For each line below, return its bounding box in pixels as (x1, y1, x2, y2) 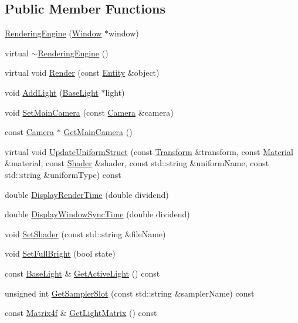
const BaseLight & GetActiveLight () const (5, 267, 160, 279)
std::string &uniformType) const (5, 168, 121, 180)
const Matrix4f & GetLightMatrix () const (5, 307, 157, 319)
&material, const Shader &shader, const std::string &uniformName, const (5, 157, 269, 169)
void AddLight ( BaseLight (5, 86, 99, 98)
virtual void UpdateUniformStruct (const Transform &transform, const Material (5, 145, 293, 157)
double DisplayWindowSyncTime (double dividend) (5, 208, 190, 220)
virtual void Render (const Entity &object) (5, 66, 160, 79)
